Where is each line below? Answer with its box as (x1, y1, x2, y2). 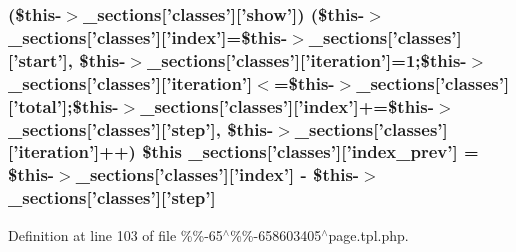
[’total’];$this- (8, 93, 119, 118)
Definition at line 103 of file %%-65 (8, 224, 223, 245)
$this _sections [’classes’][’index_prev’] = (142, 139, 479, 164)
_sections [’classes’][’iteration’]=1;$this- (147, 47, 467, 72)
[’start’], (8, 47, 74, 72)
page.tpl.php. (328, 224, 409, 245)
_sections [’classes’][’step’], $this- (8, 116, 274, 141)
